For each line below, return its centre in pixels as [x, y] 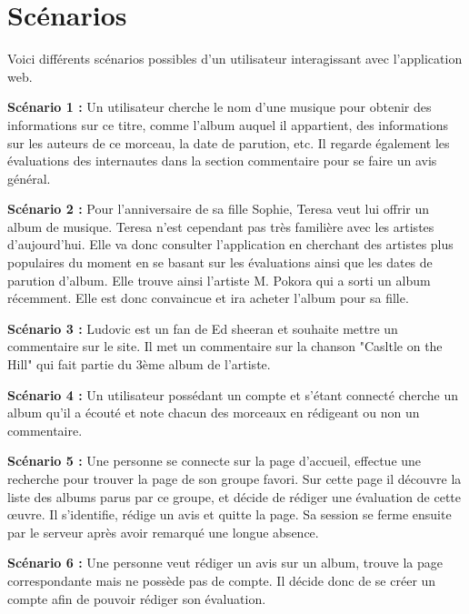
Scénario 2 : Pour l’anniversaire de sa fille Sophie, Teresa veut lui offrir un [219, 209]
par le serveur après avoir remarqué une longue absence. [163, 532]
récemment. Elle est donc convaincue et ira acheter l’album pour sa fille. [208, 298]
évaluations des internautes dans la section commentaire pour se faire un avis [222, 161]
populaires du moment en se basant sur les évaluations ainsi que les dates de [220, 262]
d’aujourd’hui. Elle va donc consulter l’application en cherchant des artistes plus [230, 244]
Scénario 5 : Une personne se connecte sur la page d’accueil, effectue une [215, 461]
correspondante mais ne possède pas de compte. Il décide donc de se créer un [222, 580]
